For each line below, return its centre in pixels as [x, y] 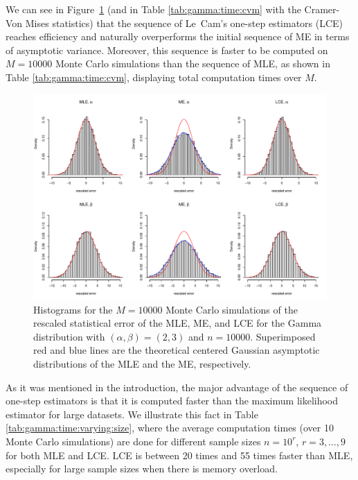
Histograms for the [73, 309]
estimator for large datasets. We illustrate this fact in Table [132, 414]
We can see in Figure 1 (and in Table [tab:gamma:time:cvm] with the [153, 9]
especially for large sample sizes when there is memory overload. [142, 469]
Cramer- [322, 9]
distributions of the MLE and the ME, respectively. [142, 363]
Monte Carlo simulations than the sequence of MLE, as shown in [193, 63]
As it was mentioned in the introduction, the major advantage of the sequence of [177, 387]
